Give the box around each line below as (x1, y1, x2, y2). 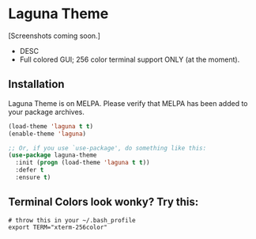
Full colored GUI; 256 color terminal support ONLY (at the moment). (19, 55, 240, 64)
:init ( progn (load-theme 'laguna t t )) (15, 159, 150, 167)
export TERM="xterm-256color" (8, 223, 108, 231)
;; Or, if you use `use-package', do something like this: (8, 144, 207, 152)
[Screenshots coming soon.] (8, 31, 100, 40)
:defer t (15, 166, 44, 174)
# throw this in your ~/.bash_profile (8, 216, 136, 224)
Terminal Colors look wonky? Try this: (8, 195, 199, 209)
